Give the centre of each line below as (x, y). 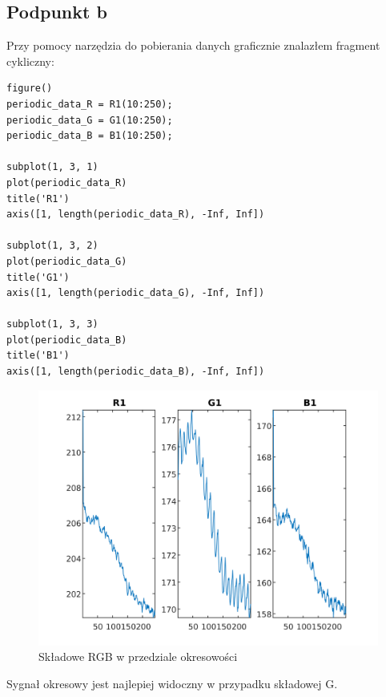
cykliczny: (30, 61)
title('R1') (38, 199)
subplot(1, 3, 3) (52, 324)
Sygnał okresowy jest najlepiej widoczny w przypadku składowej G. (172, 683)
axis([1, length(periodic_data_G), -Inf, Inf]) (136, 293)
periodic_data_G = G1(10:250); (90, 120)
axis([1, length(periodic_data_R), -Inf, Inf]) (136, 215)
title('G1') (38, 277)
